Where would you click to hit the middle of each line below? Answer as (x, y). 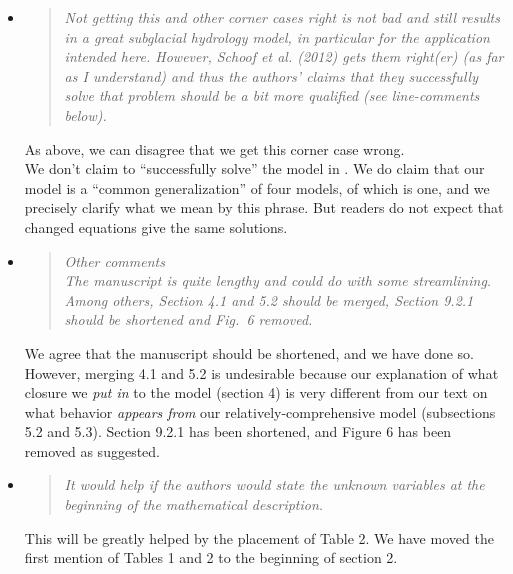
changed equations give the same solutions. (156, 226)
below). (85, 114)
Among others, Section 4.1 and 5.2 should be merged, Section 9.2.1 (269, 299)
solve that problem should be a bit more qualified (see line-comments (272, 95)
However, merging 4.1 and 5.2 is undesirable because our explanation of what (261, 372)
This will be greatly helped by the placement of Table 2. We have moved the (259, 537)
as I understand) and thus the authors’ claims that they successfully (271, 75)
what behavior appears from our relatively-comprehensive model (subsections (260, 411)
